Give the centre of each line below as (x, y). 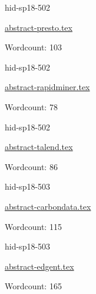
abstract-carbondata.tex (48, 206)
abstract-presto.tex (39, 27)
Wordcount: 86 (31, 166)
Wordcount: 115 (33, 226)
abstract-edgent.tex (39, 266)
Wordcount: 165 (33, 286)
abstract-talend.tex (39, 147)
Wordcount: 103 (33, 47)
